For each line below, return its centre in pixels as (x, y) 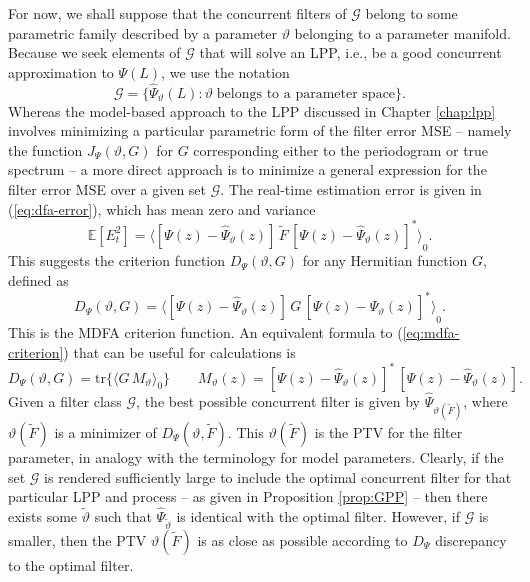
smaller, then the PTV (77, 539)
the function (45, 149)
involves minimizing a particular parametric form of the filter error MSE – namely (260, 130)
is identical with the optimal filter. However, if (318, 516)
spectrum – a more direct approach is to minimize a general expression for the (247, 169)
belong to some (411, 13)
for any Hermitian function (385, 260)
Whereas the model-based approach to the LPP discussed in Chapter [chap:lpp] (252, 110)
